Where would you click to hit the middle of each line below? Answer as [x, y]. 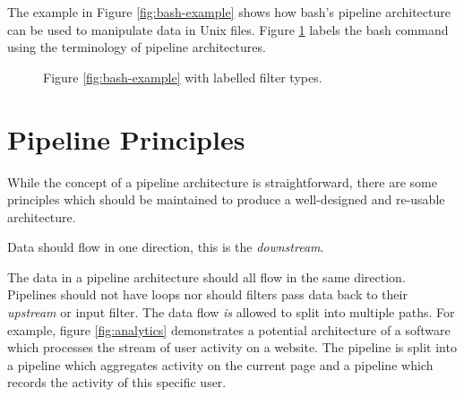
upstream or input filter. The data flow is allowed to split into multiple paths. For [231, 312]
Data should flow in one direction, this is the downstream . [166, 247]
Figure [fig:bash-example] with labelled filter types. [183, 77]
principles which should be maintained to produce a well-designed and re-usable [226, 199]
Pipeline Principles [126, 138]
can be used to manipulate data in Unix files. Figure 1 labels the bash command [228, 29]
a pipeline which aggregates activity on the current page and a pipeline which [220, 364]
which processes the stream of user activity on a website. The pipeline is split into [232, 347]
